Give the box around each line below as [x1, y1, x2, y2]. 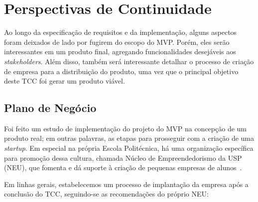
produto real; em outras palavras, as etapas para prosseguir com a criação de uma [4, 133, 255, 143]
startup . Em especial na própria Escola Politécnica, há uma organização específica [4, 143, 254, 153]
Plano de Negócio [4, 100, 97, 115]
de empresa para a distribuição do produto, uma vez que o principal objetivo [4, 66, 239, 76]
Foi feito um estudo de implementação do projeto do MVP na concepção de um [4, 123, 247, 133]
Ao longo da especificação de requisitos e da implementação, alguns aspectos [4, 27, 237, 37]
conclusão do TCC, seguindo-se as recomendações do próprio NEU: [4, 189, 209, 199]
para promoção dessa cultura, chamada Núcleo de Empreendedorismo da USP [4, 152, 242, 163]
